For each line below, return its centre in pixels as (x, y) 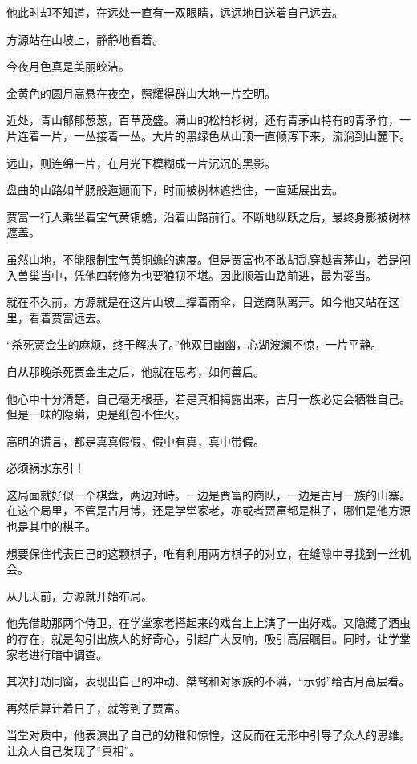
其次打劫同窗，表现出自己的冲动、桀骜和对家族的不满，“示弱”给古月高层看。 (208, 681)
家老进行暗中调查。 (57, 654)
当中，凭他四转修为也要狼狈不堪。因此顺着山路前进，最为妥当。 (208, 275)
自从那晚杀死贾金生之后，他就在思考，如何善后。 (136, 371)
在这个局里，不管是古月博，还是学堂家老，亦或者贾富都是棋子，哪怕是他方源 (208, 510)
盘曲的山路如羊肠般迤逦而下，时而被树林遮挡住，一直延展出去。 (175, 190)
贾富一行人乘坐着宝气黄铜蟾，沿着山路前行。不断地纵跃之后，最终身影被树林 (208, 216)
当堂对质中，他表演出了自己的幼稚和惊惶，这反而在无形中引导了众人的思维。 (208, 735)
